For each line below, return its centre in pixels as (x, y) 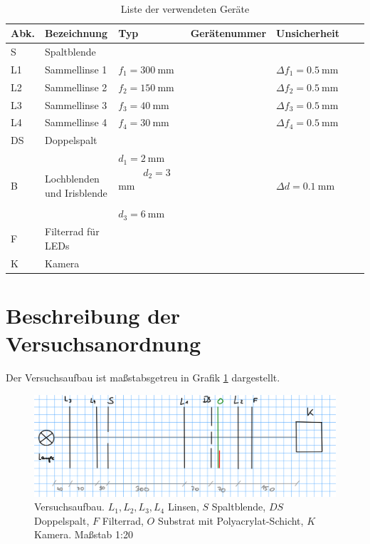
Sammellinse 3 (76, 104)
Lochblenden (72, 179)
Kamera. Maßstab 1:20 (84, 534)
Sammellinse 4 (76, 122)
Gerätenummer (228, 33)
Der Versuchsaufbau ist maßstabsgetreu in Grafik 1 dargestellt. (143, 378)
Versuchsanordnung (103, 343)
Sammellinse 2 (76, 87)
